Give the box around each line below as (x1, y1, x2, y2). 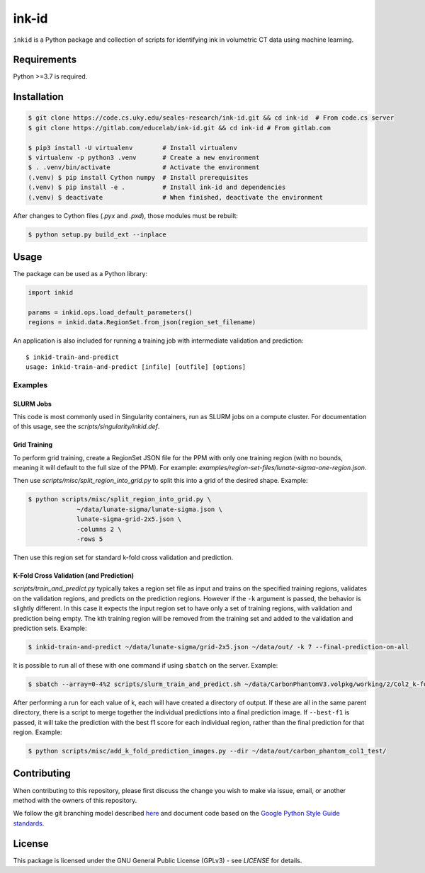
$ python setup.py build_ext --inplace (28, 230, 166, 239)
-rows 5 (76, 535, 103, 543)
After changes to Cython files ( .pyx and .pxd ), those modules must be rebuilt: (13, 211, 239, 219)
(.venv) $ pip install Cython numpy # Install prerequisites (28, 173, 249, 181)
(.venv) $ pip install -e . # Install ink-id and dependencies (28, 183, 286, 191)
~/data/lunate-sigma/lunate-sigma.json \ (76, 505, 222, 513)
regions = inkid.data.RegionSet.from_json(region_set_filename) (28, 319, 256, 326)
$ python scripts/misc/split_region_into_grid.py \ (28, 496, 212, 503)
